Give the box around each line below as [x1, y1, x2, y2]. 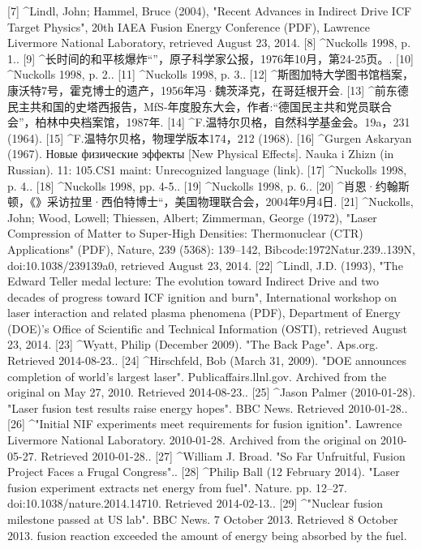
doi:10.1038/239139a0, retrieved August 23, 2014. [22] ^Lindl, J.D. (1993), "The [7, 256, 403, 273]
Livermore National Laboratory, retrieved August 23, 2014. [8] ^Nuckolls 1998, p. [7, 34, 411, 51]
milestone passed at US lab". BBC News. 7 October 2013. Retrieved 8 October [7, 511, 398, 527]
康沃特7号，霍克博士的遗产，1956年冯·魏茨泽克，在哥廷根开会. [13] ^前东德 [7, 81, 409, 98]
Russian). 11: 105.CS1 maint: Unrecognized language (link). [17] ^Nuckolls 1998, [7, 161, 407, 178]
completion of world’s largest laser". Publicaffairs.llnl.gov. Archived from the [7, 367, 387, 384]
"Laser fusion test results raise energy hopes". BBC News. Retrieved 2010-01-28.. [7, 399, 408, 416]
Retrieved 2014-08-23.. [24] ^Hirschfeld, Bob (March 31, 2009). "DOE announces [7, 352, 407, 369]
